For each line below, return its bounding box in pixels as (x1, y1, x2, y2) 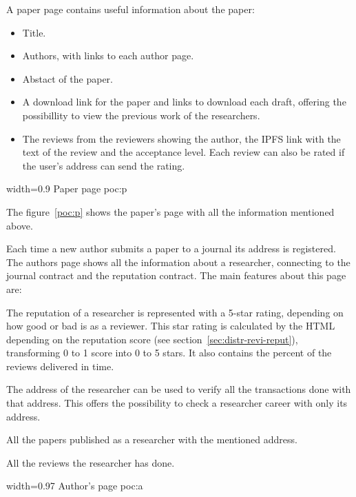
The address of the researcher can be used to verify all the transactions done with (6, 382, 351, 396)
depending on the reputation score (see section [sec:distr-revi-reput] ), (6, 332, 298, 346)
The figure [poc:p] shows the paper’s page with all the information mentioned (6, 204, 335, 219)
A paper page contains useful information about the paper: (6, 2, 255, 16)
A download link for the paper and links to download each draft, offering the (22, 94, 346, 109)
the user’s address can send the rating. (22, 158, 185, 172)
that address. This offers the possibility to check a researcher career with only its (6, 396, 348, 410)
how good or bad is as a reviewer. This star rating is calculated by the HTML (6, 318, 335, 333)
